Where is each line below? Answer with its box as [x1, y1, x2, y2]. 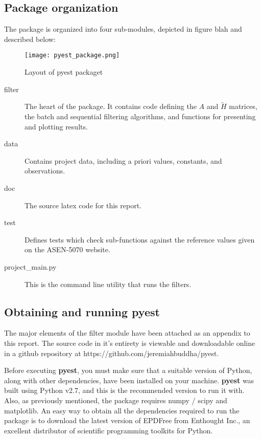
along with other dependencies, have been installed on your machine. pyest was [4, 375, 254, 385]
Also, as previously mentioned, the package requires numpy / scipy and [4, 394, 227, 405]
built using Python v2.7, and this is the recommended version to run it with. [4, 385, 245, 396]
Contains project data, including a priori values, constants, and [25, 155, 222, 166]
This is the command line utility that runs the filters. [25, 278, 192, 289]
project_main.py [4, 261, 57, 272]
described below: [4, 33, 56, 44]
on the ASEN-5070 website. [25, 244, 110, 255]
